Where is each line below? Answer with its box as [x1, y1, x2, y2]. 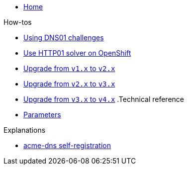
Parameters [23, 110, 61, 119]
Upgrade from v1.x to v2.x [23, 64, 115, 73]
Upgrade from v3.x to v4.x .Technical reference [23, 95, 184, 103]
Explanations [3, 126, 46, 134]
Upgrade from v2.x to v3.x [23, 80, 115, 88]
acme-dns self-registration [23, 141, 111, 150]
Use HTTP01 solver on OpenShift [23, 49, 131, 57]
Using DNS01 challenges [23, 33, 104, 42]
